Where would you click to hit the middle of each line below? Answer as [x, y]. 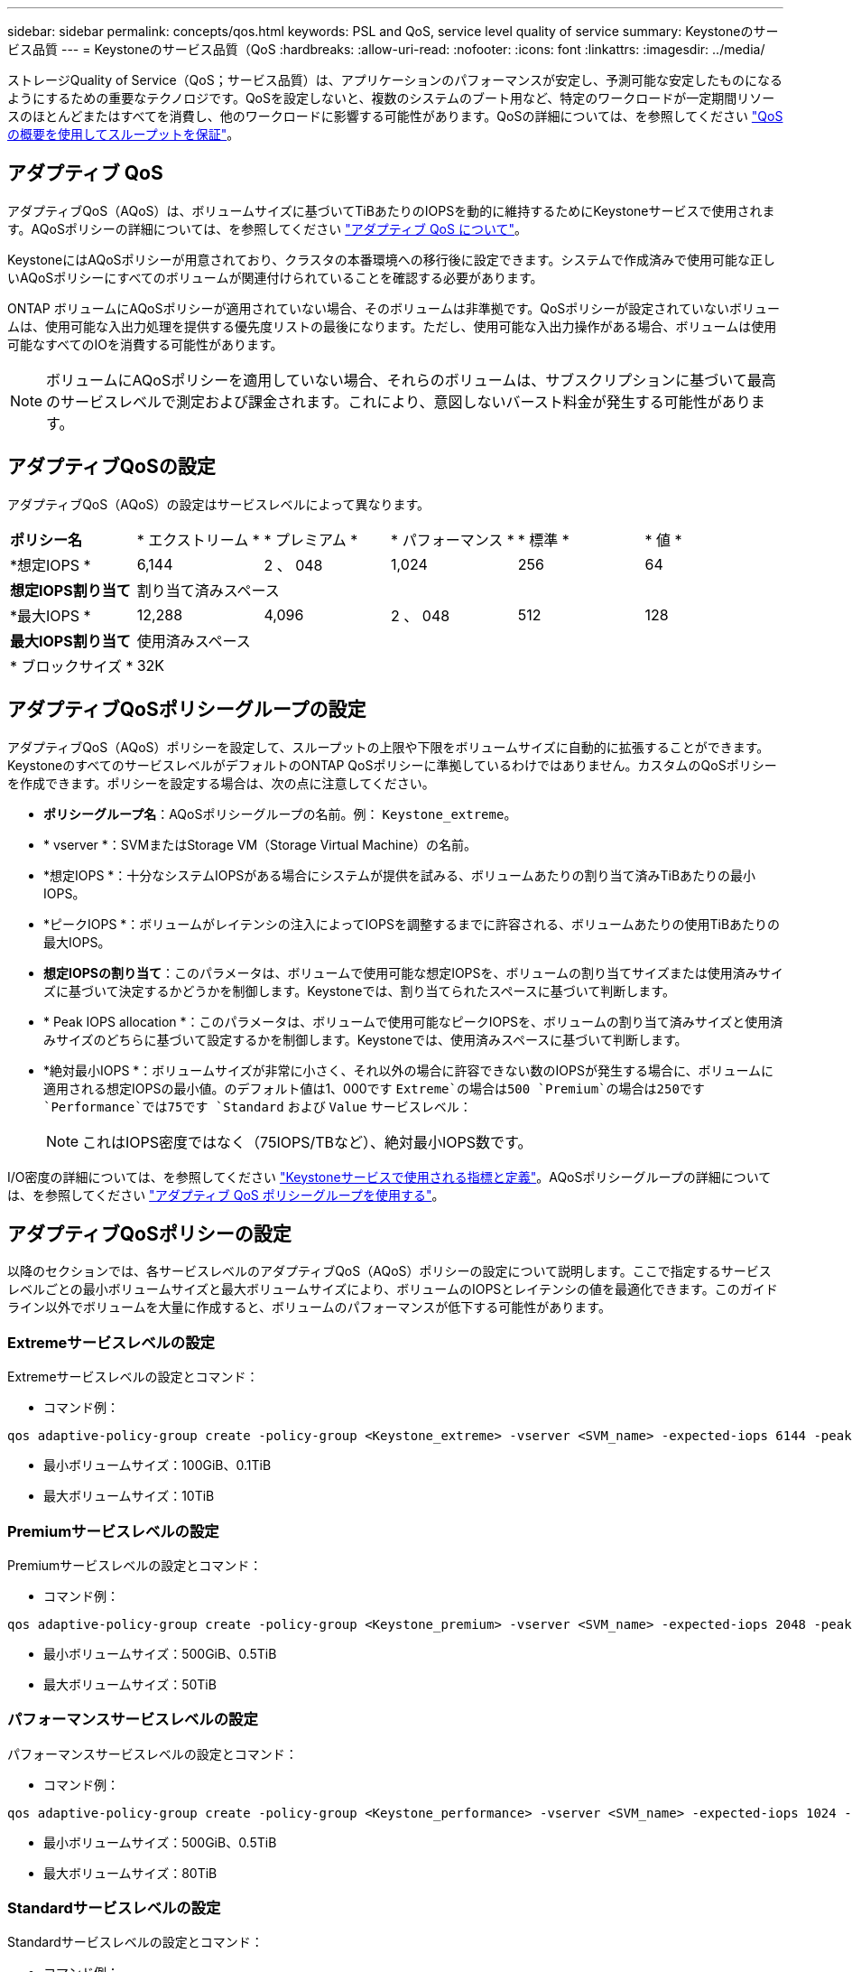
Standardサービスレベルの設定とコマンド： [135, 1942]
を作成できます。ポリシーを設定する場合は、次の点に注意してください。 [221, 783]
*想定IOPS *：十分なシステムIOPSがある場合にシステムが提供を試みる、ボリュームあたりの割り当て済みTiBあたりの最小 [400, 875]
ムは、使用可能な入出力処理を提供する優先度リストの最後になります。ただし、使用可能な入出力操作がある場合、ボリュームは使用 [392, 326]
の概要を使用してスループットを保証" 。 [124, 134]
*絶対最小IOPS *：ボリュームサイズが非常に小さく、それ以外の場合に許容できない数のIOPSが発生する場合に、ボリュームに [409, 1070]
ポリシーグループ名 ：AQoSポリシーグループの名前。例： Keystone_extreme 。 [280, 814]
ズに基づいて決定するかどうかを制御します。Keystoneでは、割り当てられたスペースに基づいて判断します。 [359, 991]
